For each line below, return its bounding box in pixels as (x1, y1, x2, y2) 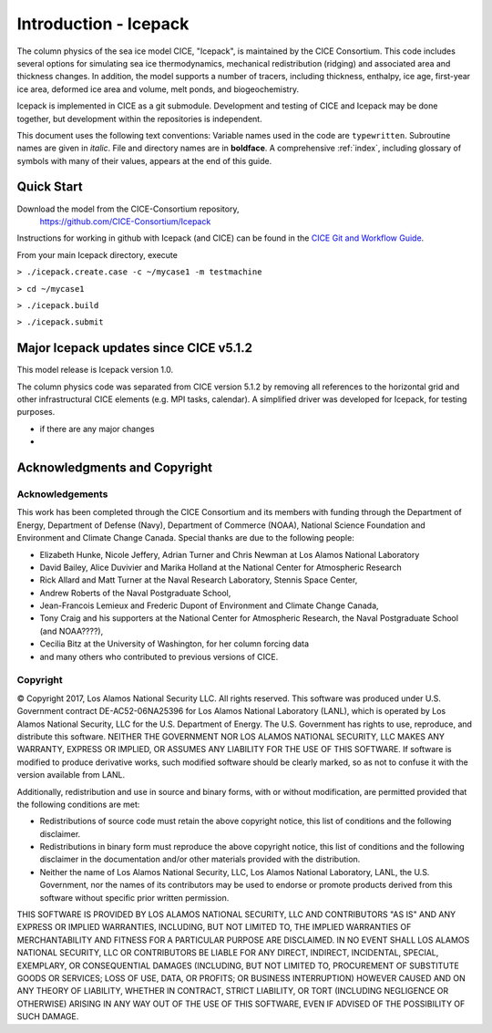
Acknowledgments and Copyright (16, 460, 213, 475)
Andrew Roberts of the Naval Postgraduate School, (39, 587, 231, 598)
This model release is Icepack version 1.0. (16, 365, 174, 376)
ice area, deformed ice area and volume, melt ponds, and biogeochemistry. (16, 83, 300, 95)
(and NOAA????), (39, 625, 104, 636)
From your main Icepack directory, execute (16, 249, 178, 260)
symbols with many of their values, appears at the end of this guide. (16, 155, 272, 166)
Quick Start (16, 179, 83, 195)
